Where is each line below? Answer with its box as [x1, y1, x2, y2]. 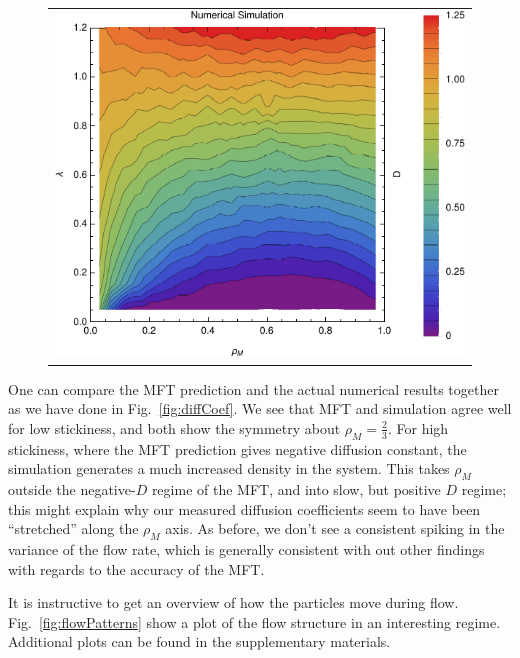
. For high [387, 417, 449, 438]
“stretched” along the [8, 518, 139, 539]
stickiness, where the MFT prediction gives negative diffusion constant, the [8, 438, 467, 459]
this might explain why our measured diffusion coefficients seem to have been [8, 498, 481, 519]
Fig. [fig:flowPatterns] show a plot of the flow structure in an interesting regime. [8, 611, 501, 632]
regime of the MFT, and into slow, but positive [151, 479, 441, 500]
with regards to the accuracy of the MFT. [8, 558, 265, 579]
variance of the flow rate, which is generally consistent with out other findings [8, 539, 485, 560]
